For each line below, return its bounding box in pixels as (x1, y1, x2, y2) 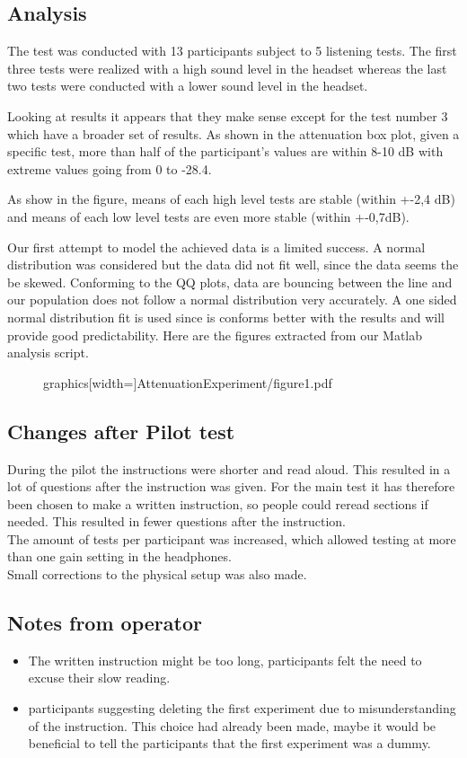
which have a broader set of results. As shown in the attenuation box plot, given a (7, 124, 460, 143)
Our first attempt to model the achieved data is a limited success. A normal (7, 237, 426, 256)
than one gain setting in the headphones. (7, 547, 232, 566)
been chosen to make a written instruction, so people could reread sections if (7, 494, 428, 513)
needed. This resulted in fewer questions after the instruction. (7, 512, 346, 531)
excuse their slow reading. (28, 668, 171, 687)
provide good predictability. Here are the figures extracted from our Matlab (7, 325, 423, 344)
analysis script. (7, 343, 89, 362)
